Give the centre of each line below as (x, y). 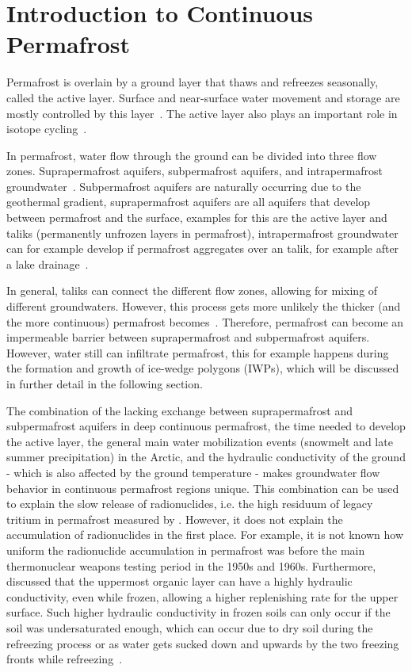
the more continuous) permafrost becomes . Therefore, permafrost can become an (205, 321)
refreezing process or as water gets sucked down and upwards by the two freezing (203, 643)
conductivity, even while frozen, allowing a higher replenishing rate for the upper (202, 596)
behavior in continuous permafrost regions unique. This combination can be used (203, 488)
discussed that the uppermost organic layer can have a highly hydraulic (179, 581)
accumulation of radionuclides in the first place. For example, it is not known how (205, 535)
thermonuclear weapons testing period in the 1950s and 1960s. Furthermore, (191, 565)
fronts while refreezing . (65, 659)
